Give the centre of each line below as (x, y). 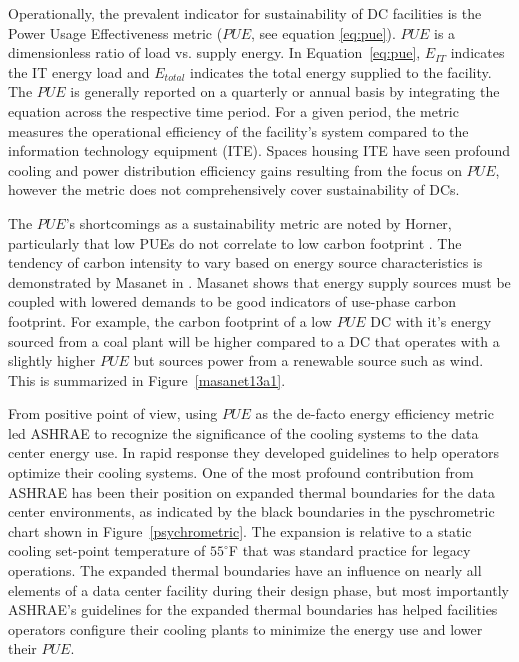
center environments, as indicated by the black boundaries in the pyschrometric (251, 511)
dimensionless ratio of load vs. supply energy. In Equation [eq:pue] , (214, 52)
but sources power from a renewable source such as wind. (308, 360)
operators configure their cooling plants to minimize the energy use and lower (245, 628)
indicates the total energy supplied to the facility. (341, 71)
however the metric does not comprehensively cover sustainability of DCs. (234, 189)
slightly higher (52, 360)
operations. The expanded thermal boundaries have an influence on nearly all (245, 570)
